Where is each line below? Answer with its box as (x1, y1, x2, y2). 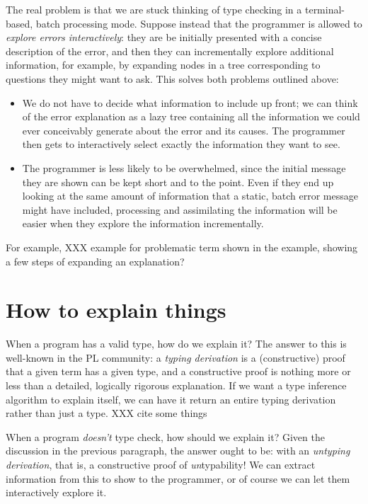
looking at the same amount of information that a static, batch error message (22, 188, 358, 203)
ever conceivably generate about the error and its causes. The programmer (22, 122, 345, 137)
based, (6, 16, 33, 30)
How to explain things (6, 295, 226, 324)
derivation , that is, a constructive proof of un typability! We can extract (6, 457, 316, 471)
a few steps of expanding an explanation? (6, 253, 185, 268)
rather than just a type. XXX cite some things (6, 406, 207, 420)
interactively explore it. (6, 485, 107, 500)
